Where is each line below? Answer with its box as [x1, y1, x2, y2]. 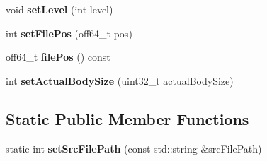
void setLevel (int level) [6, 2, 113, 16]
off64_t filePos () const [6, 49, 110, 64]
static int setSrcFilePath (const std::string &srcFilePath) [6, 141, 262, 155]
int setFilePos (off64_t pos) [6, 25, 132, 40]
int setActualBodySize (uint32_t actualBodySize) [6, 73, 234, 88]
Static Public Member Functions [6, 107, 249, 129]
